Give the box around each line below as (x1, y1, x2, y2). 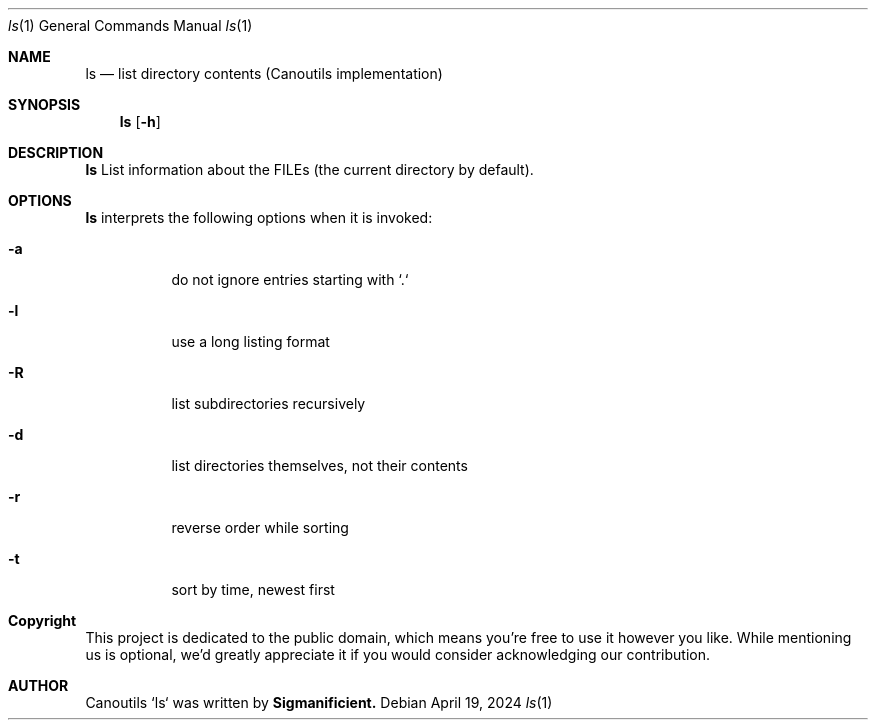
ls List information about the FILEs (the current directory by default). (85, 161, 534, 178)
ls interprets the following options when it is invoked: (85, 209, 433, 226)
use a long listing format (171, 333, 330, 350)
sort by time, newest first (171, 581, 335, 598)
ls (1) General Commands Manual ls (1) (8, 17, 253, 34)
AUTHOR (8, 677, 69, 694)
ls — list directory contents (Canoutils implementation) (85, 65, 443, 82)
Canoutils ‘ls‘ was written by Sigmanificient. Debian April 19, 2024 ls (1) (85, 694, 553, 711)
